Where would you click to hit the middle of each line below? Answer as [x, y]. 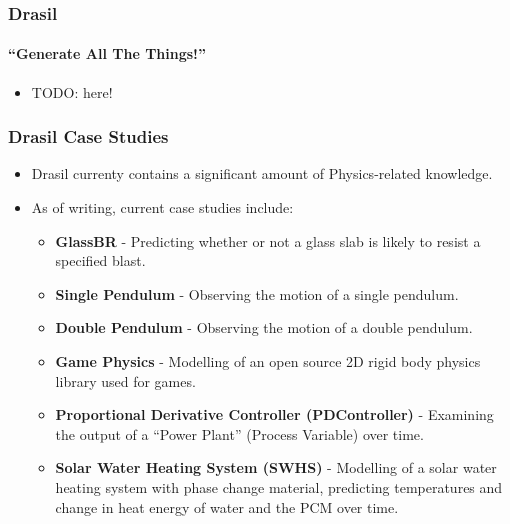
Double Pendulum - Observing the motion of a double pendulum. [264, 327]
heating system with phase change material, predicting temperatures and [279, 486]
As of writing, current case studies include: [162, 207]
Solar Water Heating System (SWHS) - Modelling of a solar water [276, 467]
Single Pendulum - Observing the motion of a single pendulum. [257, 293]
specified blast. [100, 260]
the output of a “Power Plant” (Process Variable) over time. [239, 433]
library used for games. [125, 380]
